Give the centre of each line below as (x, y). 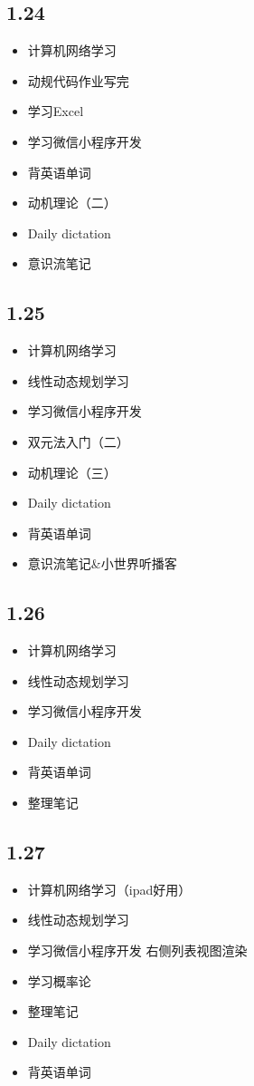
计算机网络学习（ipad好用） (109, 889)
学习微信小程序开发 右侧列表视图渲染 (137, 950)
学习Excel (56, 111)
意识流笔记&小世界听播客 (102, 563)
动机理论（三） (72, 472)
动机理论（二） (72, 203)
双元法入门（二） (78, 441)
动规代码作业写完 (78, 80)
